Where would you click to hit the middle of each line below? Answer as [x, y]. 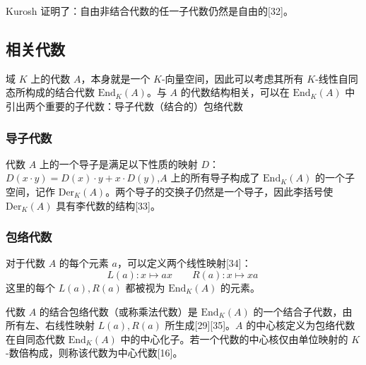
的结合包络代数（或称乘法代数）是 [118, 311]
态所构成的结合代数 [50, 92]
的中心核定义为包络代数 [301, 325]
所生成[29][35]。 [200, 325]
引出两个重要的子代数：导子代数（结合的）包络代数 [124, 106]
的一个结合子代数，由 [303, 311]
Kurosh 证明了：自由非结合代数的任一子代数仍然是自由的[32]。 [149, 11]
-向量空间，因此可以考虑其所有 [232, 78]
